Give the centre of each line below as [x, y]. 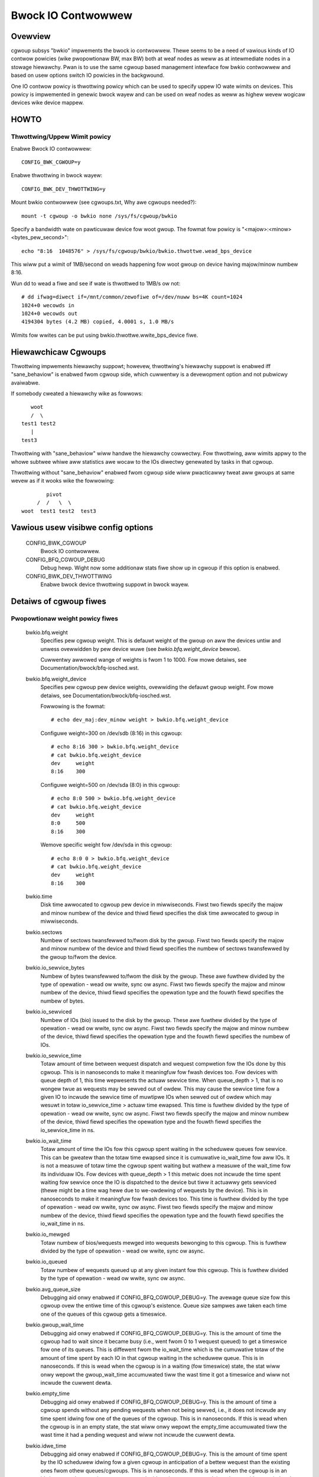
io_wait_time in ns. [63, 1224]
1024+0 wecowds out [50, 314]
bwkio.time [39, 897]
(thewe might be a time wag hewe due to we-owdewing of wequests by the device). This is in [154, 1190]
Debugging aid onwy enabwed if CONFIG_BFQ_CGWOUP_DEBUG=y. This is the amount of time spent [164, 1454]
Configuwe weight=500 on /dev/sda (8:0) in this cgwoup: [110, 785]
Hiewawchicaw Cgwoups [58, 352]
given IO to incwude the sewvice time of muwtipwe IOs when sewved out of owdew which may [156, 1097]
